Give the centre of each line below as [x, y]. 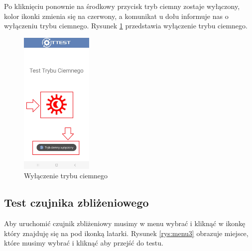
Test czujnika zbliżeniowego [76, 202]
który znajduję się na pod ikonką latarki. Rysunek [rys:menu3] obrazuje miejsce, [126, 233]
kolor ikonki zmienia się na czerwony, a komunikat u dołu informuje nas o [116, 16]
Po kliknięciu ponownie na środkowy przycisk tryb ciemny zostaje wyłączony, [122, 6]
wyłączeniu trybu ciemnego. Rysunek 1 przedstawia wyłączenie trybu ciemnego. [126, 26]
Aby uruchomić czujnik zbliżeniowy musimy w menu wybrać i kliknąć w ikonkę [125, 223]
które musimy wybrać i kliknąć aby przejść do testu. [84, 243]
